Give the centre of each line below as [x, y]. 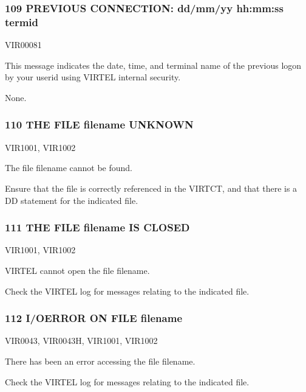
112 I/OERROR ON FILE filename [93, 318]
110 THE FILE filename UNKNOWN [99, 124]
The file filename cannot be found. [69, 168]
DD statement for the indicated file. [72, 200]
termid [22, 22]
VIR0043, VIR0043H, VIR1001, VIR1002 [81, 341]
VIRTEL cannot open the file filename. [77, 270]
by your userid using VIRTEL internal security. [93, 77]
